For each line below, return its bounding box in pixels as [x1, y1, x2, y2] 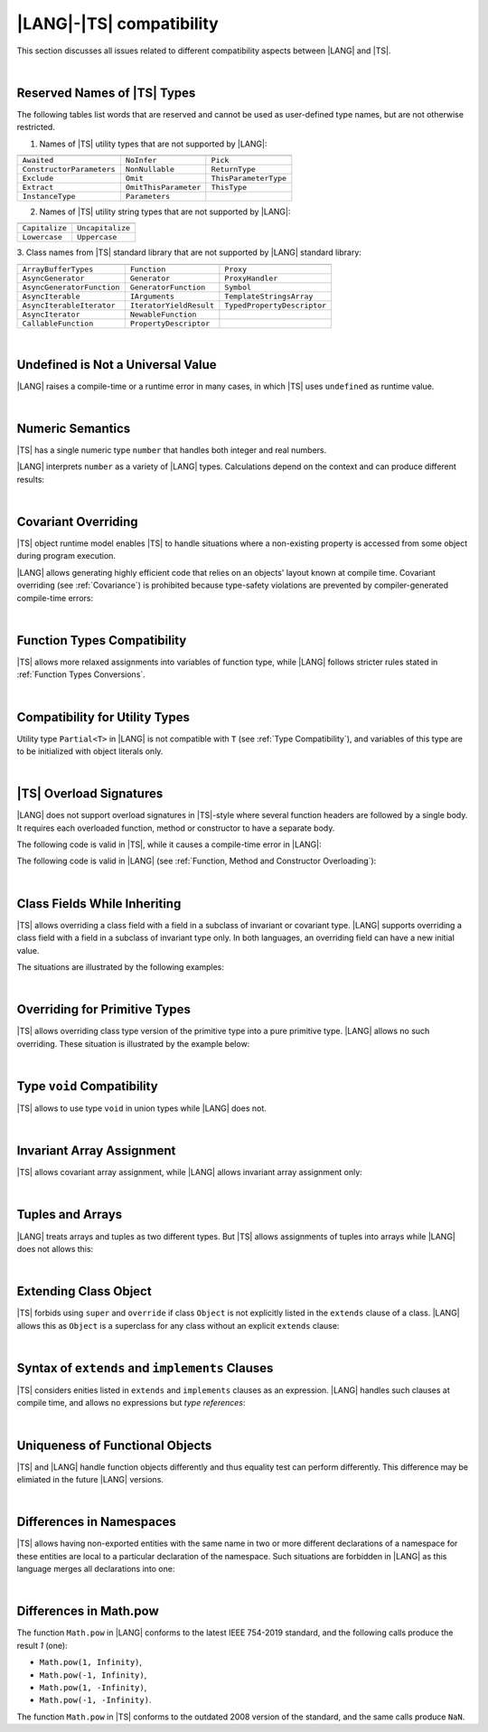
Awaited [22, 155, 54, 165]
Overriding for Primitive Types [16, 1002, 192, 1017]
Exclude [22, 174, 54, 184]
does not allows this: [16, 1243, 94, 1254]
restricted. [16, 122, 56, 133]
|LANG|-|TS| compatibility [16, 14, 219, 33]
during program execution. [16, 551, 117, 561]
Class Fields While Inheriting [16, 896, 182, 911]
